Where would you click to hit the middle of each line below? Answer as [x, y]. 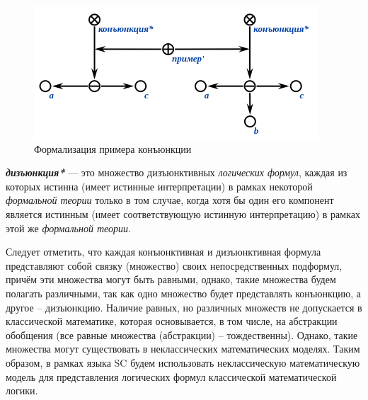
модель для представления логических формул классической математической [171, 376]
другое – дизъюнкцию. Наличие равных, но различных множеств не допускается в [184, 307]
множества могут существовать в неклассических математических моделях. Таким [183, 349]
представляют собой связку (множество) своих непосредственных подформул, [174, 265]
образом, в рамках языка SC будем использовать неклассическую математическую [183, 362]
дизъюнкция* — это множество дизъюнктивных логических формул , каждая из [177, 172]
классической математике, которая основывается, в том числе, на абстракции [172, 321]
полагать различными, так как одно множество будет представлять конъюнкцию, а [183, 293]
